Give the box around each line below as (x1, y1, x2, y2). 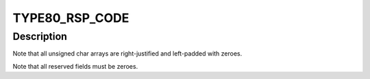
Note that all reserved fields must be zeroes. (12, 62, 138, 70)
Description (12, 30, 68, 43)
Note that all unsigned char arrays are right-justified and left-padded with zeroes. (12, 49, 243, 58)
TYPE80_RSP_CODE (12, 10, 129, 25)
